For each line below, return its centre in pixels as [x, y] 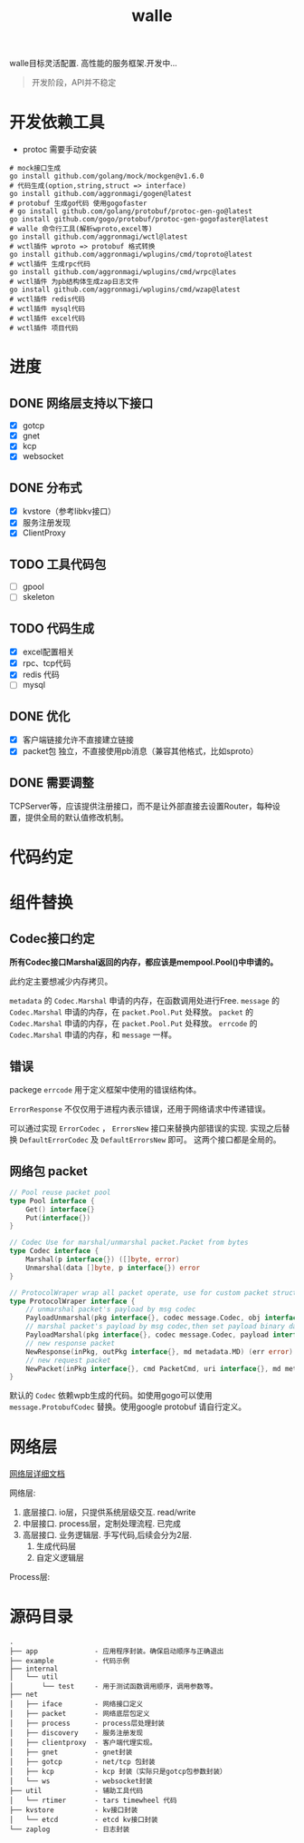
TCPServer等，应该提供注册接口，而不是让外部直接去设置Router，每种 [141, 806]
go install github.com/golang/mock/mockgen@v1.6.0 [107, 176]
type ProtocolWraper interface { [72, 1301]
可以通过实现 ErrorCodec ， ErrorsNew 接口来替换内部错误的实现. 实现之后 [146, 1128]
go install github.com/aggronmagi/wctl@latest [99, 237]
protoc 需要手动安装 [60, 150]
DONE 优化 [40, 716]
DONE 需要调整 [52, 783]
